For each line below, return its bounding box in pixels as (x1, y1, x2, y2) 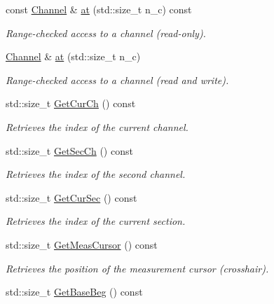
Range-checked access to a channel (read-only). (6, 25, 206, 40)
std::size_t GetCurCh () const (6, 96, 136, 111)
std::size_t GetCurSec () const (6, 190, 137, 205)
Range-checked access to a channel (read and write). (6, 72, 229, 87)
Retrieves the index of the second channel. (6, 167, 186, 181)
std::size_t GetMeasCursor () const (6, 237, 158, 251)
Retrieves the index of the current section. (6, 214, 186, 228)
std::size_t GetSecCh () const (6, 143, 133, 158)
